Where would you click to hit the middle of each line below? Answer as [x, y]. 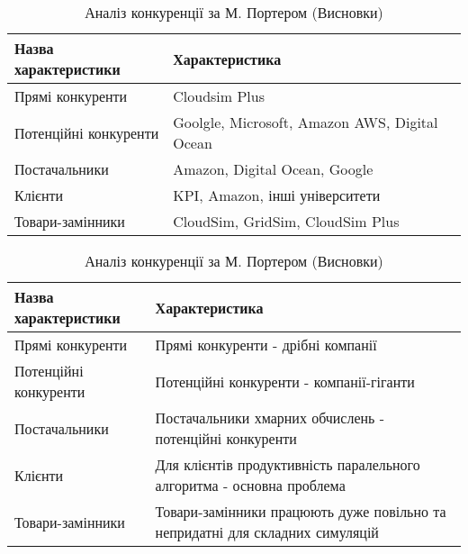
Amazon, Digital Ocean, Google [273, 169]
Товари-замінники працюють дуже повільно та [301, 511]
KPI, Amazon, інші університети [277, 195]
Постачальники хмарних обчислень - [270, 418]
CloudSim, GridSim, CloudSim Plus [286, 221]
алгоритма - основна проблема [250, 485]
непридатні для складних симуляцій [267, 532]
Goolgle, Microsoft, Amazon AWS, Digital [306, 122]
